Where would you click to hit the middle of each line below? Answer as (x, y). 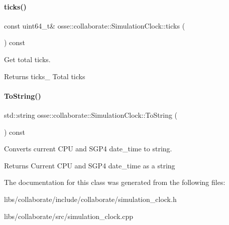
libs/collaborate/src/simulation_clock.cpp (69, 216)
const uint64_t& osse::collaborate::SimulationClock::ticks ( (95, 25)
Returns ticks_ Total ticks (45, 76)
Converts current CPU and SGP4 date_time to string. (88, 149)
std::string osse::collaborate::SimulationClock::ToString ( (91, 115)
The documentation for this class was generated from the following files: (115, 182)
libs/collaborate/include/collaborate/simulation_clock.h (90, 199)
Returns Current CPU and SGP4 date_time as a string (90, 165)
